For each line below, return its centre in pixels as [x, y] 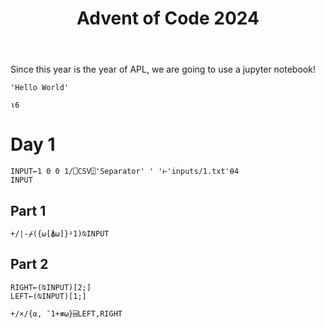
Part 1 [28, 210]
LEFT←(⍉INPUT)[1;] [48, 296]
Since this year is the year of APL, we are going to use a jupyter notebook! [163, 69]
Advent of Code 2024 [168, 18]
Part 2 [29, 264]
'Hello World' [40, 88]
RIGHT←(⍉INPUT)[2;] [51, 287]
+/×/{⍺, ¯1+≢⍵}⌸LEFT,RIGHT [66, 313]
